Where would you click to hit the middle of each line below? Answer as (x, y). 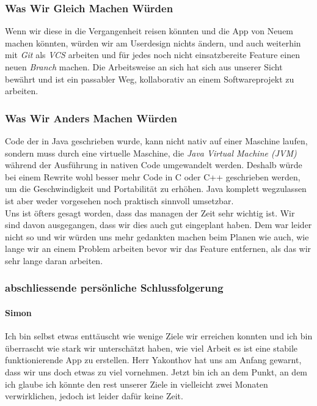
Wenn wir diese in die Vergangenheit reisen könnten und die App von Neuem (149, 31)
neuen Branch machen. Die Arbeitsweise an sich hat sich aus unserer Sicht (144, 67)
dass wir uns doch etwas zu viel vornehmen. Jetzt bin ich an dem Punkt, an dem (156, 371)
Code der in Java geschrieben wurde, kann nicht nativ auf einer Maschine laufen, (156, 141)
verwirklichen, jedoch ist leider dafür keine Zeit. (94, 396)
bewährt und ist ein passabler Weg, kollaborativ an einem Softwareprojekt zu (150, 79)
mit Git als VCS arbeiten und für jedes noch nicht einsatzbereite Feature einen (152, 55)
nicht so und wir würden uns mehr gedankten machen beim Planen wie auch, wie (157, 236)
